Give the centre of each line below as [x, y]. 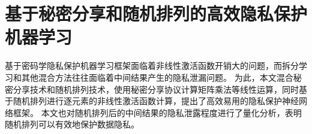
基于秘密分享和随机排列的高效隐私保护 [156, 13]
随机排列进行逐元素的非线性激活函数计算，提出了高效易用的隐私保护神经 [156, 101]
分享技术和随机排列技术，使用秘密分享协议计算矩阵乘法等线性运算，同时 [156, 89]
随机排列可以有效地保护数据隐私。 [72, 124]
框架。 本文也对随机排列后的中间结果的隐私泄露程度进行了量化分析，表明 [157, 112]
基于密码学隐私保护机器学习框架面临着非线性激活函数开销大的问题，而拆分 [152, 66]
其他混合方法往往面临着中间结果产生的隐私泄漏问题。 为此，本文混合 [157, 77]
